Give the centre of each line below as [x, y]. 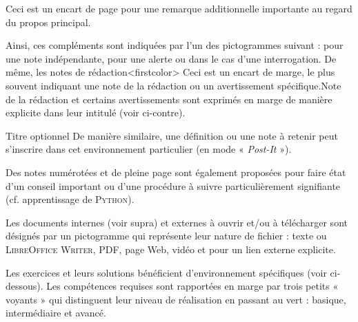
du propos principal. [48, 22]
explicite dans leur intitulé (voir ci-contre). [96, 112]
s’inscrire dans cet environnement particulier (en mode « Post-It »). [149, 149]
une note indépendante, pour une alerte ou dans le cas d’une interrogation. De [171, 58]
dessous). [24, 286]
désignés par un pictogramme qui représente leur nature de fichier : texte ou [166, 236]
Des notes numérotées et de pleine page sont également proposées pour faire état [176, 172]
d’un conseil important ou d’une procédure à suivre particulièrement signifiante [173, 185]
